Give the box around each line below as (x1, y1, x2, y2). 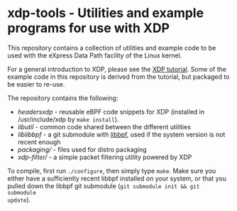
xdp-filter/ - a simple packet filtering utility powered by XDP (17, 153, 192, 161)
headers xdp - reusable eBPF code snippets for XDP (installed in (17, 107, 204, 116)
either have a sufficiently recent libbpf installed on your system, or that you (7, 174, 227, 183)
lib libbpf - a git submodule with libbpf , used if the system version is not (17, 130, 226, 139)
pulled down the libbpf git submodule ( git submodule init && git (7, 181, 200, 190)
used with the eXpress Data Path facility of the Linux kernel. (7, 51, 182, 60)
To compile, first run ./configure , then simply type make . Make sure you (7, 166, 216, 175)
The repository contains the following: (7, 94, 118, 102)
